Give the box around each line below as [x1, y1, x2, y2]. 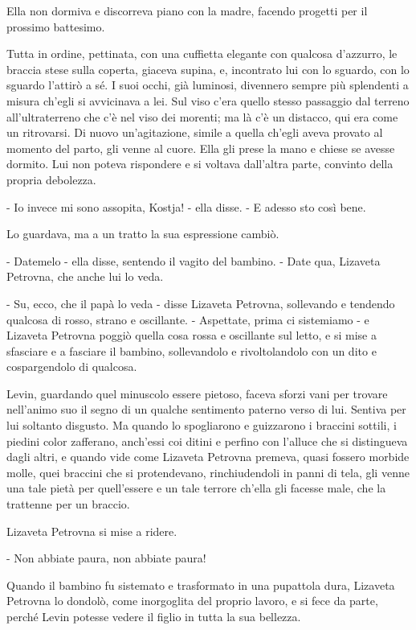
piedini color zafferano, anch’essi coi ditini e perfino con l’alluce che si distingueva [6, 432, 408, 449]
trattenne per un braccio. [6, 496, 130, 513]
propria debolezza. [6, 171, 96, 187]
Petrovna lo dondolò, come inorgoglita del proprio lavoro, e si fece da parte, [6, 592, 378, 609]
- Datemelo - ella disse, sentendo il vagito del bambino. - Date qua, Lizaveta [6, 252, 381, 269]
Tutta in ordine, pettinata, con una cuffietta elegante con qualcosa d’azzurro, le [6, 45, 398, 62]
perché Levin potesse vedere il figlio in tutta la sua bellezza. [6, 608, 301, 624]
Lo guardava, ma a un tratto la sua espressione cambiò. [6, 225, 279, 242]
